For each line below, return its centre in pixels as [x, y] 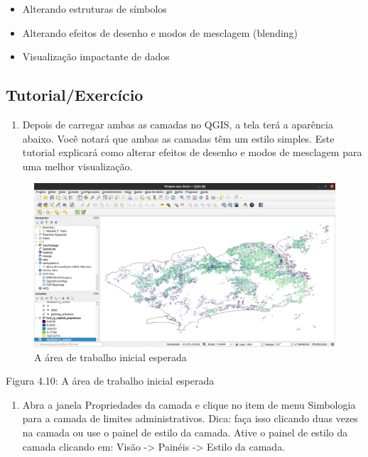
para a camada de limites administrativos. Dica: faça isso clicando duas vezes [190, 418]
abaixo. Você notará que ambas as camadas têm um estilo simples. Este [178, 138]
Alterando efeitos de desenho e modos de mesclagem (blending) [160, 32]
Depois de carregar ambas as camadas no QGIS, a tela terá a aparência [178, 124]
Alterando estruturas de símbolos [94, 9]
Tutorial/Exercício [75, 95]
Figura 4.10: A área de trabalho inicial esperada [110, 381]
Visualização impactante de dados [96, 56]
